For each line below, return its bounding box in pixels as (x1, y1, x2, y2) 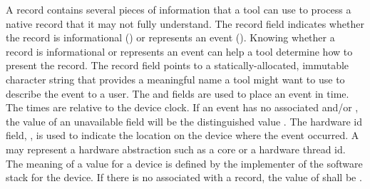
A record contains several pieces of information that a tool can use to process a (6, 2, 351, 16)
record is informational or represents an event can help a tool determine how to (6, 44, 353, 58)
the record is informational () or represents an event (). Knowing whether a (6, 30, 335, 45)
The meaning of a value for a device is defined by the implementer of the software (6, 155, 363, 170)
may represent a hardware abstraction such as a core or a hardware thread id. (6, 141, 346, 156)
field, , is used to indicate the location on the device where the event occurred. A (6, 128, 359, 143)
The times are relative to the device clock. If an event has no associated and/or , (6, 100, 359, 115)
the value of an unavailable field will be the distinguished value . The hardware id (6, 113, 362, 128)
